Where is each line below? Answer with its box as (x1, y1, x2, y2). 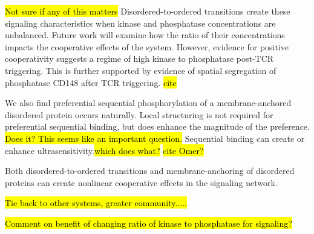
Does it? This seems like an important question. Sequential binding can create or (5, 132, 305, 144)
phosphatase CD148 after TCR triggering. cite (5, 76, 177, 89)
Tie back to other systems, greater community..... (5, 196, 187, 209)
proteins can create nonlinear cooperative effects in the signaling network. (5, 176, 278, 189)
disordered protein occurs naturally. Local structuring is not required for (5, 108, 273, 121)
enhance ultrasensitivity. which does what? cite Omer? (5, 144, 204, 156)
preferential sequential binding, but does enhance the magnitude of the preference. (5, 120, 310, 133)
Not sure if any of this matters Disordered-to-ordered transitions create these (5, 5, 290, 17)
